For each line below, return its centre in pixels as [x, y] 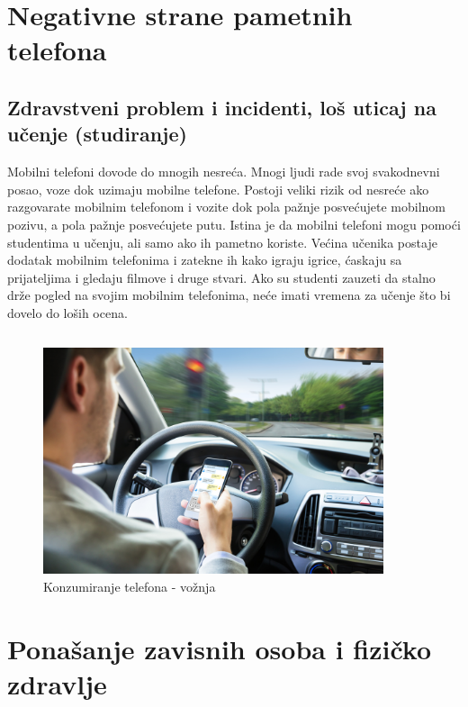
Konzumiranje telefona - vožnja [130, 586]
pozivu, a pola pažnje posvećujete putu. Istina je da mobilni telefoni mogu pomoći [234, 224]
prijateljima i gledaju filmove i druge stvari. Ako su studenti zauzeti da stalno [221, 277]
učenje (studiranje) [97, 134]
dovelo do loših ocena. [67, 312]
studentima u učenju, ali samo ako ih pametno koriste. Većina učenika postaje [222, 242]
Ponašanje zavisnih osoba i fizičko [220, 648]
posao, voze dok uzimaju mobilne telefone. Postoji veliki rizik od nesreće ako [218, 189]
